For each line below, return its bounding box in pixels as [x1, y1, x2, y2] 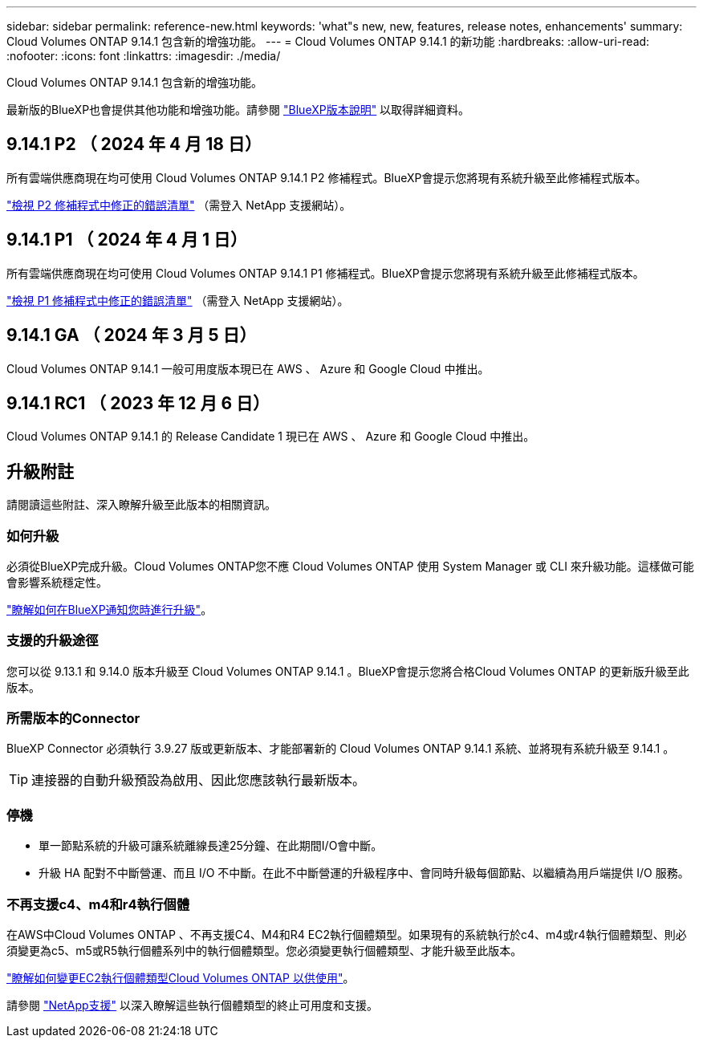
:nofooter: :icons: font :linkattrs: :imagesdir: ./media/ [6, 49, 281, 63]
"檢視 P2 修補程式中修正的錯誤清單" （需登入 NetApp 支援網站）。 [6, 197, 351, 212]
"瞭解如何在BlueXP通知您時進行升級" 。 [6, 602, 213, 616]
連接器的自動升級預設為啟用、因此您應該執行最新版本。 [31, 772, 366, 789]
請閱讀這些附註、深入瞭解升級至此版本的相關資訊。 [6, 498, 276, 512]
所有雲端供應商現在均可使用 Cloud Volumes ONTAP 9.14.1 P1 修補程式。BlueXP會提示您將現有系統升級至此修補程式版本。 [6, 266, 644, 280]
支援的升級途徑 [6, 632, 99, 649]
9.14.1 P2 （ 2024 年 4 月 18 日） [6, 134, 262, 155]
